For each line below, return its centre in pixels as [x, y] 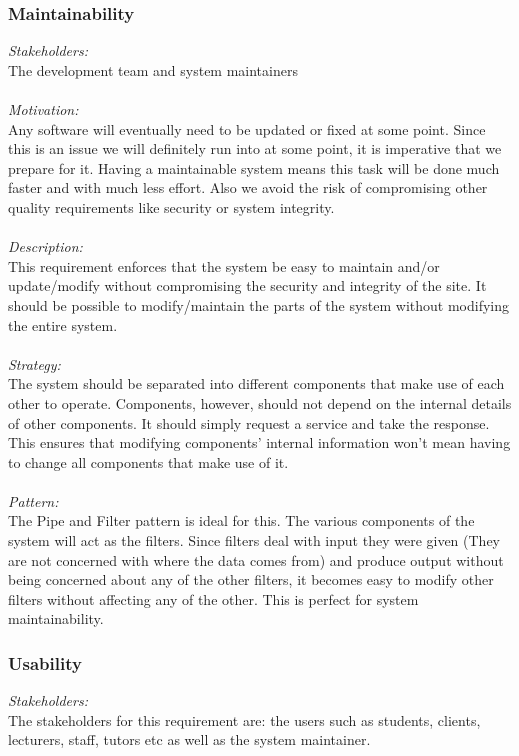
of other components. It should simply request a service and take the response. [249, 422]
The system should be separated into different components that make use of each [256, 383]
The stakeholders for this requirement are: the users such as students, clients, [244, 719]
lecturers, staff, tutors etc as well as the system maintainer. [189, 739]
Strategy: [34, 363]
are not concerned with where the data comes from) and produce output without [256, 559]
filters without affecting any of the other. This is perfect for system [213, 598]
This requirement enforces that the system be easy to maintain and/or [224, 265]
